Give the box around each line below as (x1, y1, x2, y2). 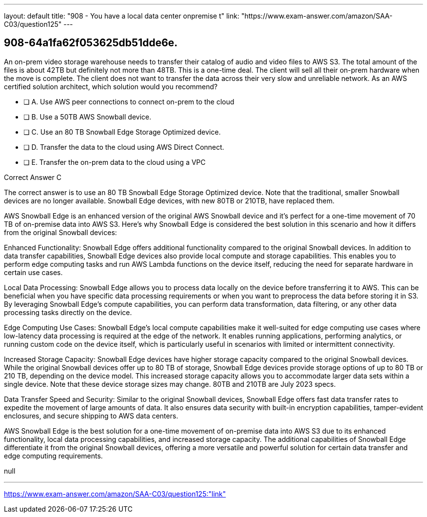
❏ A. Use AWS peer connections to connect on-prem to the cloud (23, 97, 234, 106)
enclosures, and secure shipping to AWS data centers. (4, 411, 178, 420)
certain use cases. (4, 268, 63, 277)
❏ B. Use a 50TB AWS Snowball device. (23, 112, 152, 121)
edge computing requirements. (4, 451, 103, 460)
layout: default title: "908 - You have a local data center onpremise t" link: (4, 12, 239, 20)
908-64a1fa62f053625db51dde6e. (4, 37, 178, 49)
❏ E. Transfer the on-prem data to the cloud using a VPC (23, 158, 206, 166)
